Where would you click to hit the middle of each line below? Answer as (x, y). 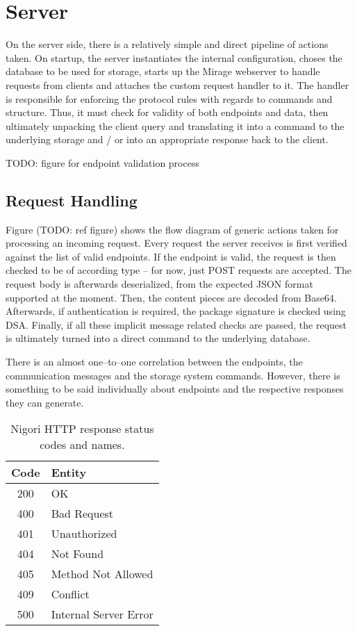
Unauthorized (84, 534)
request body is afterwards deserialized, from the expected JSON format (159, 284)
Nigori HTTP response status (82, 429)
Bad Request (82, 514)
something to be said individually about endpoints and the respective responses (175, 389)
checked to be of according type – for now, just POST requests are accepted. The (178, 270)
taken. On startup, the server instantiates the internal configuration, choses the (174, 57)
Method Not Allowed (102, 574)
